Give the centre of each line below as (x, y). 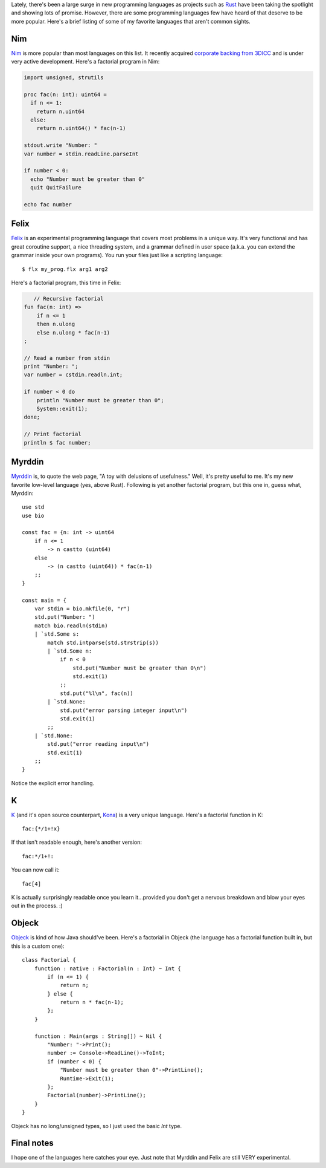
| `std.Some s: (57, 634)
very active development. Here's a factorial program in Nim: (85, 62)
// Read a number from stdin (67, 358)
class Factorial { (49, 960)
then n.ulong (56, 324)
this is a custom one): (38, 946)
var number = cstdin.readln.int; (73, 375)
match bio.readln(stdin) (71, 625)
